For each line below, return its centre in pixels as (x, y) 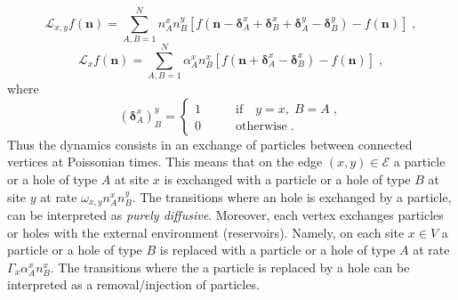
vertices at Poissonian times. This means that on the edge (165, 162)
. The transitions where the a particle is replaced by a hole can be (230, 267)
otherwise (261, 126)
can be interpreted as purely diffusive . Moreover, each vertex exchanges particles (225, 215)
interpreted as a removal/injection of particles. (133, 284)
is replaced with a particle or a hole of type (277, 250)
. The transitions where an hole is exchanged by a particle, (292, 196)
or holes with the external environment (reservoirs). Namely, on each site (206, 232)
